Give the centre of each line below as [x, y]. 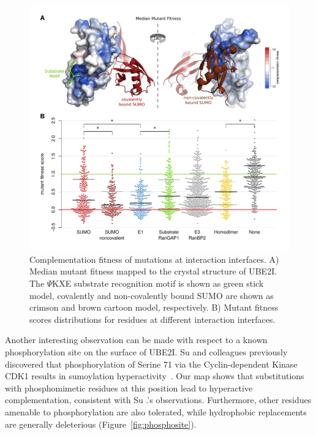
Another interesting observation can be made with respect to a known [136, 340]
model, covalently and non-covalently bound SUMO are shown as [152, 295]
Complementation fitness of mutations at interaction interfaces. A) [154, 259]
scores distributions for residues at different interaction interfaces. [152, 319]
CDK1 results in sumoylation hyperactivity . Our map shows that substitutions [155, 376]
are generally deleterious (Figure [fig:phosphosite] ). [101, 424]
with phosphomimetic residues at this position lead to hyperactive [129, 388]
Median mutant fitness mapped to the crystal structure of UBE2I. [153, 271]
